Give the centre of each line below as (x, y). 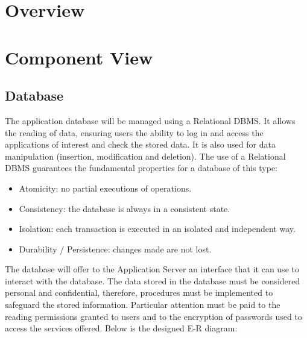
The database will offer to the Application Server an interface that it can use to (152, 269)
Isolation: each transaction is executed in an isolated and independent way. (157, 229)
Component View (79, 57)
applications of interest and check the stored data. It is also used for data (140, 144)
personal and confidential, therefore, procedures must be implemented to (139, 293)
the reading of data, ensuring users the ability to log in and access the (134, 132)
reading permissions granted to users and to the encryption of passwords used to (153, 316)
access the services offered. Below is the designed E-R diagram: (121, 328)
